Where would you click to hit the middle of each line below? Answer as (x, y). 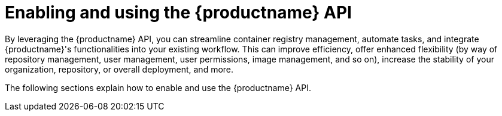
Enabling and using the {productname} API (178, 12)
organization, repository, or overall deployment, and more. (119, 69)
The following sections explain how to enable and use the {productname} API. (158, 87)
